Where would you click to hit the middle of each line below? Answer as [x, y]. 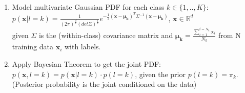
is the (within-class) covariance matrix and [106, 35]
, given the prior [160, 74]
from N [230, 35]
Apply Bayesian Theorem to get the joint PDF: [87, 63]
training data [33, 46]
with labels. [83, 46]
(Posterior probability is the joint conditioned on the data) [104, 84]
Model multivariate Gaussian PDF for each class [88, 7]
